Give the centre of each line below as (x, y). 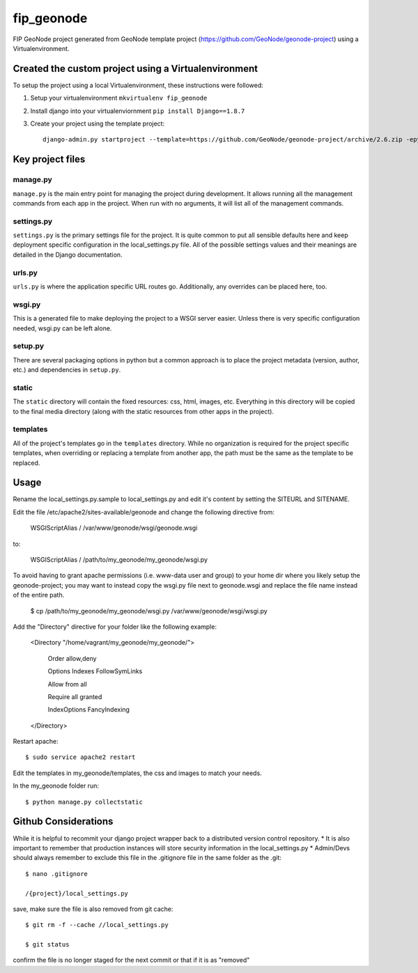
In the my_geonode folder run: (56, 786)
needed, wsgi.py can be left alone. (62, 328)
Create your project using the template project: (98, 124)
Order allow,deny (72, 658)
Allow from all (67, 684)
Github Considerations (63, 821)
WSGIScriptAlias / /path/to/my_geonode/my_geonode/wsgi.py (119, 560)
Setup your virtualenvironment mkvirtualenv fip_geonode (119, 98)
